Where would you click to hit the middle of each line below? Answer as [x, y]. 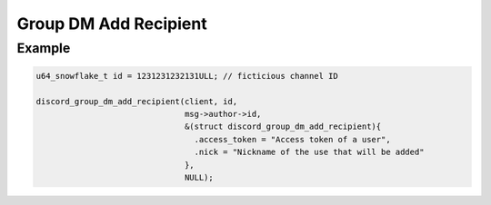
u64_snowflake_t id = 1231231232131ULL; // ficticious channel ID [187, 76]
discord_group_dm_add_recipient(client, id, [137, 101]
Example [44, 48]
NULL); [199, 177]
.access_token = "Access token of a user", [292, 139]
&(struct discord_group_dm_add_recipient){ [283, 127]
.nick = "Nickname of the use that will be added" [309, 152]
